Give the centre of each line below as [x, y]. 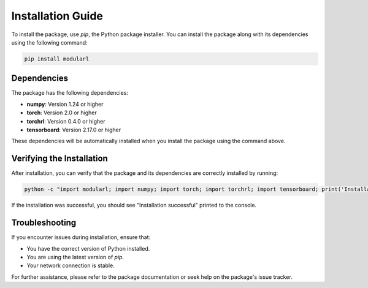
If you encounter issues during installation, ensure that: [81, 237]
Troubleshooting [44, 223]
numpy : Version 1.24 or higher [65, 104]
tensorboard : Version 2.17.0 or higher [74, 130]
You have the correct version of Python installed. [88, 248]
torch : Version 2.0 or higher [62, 113]
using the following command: [50, 42]
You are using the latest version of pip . [75, 257]
